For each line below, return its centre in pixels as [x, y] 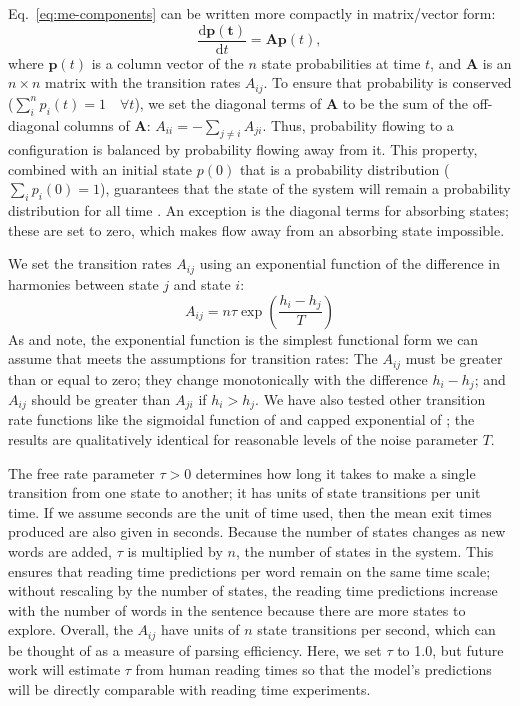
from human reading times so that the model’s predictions [313, 669]
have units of [200, 629]
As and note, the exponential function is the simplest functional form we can [243, 338]
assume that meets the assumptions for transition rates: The [193, 358]
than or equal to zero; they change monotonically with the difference [218, 378]
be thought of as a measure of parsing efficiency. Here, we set [195, 649]
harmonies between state [83, 283]
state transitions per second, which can [376, 629]
